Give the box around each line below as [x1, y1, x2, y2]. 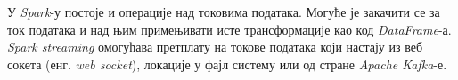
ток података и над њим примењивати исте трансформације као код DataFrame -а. [7, 20, 452, 38]
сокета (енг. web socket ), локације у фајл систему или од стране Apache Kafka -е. [7, 54, 447, 73]
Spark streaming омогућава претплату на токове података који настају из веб [7, 37, 423, 56]
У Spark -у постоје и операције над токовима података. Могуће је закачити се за [7, 3, 440, 20]
